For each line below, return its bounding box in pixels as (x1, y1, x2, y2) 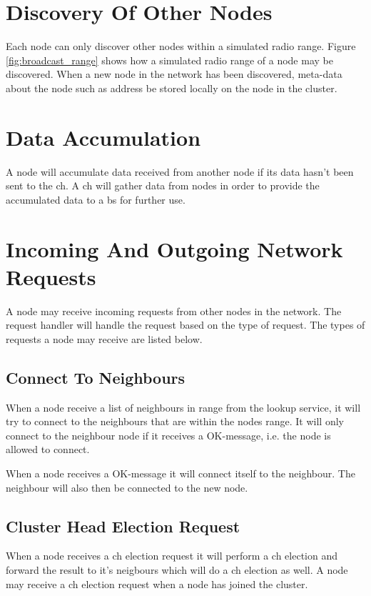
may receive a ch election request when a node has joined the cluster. (6, 576, 308, 591)
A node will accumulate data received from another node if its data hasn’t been (6, 164, 354, 179)
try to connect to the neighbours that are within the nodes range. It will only (6, 414, 344, 429)
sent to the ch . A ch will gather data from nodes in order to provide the (6, 178, 320, 193)
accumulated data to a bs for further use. (6, 192, 185, 207)
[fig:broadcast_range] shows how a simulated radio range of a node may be (6, 52, 333, 67)
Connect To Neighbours (6, 366, 185, 388)
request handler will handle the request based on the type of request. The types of (6, 317, 365, 332)
